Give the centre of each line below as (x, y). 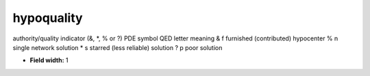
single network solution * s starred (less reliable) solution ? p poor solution (118, 47)
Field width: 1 (49, 60)
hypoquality (48, 18)
